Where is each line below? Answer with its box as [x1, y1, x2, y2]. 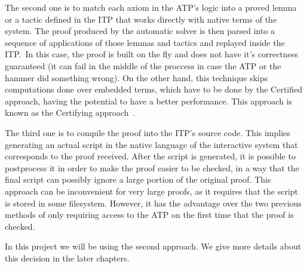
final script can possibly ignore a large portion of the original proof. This [5, 173, 271, 186]
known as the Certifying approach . [5, 106, 136, 119]
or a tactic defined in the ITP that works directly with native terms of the [5, 13, 277, 25]
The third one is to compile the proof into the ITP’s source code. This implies [5, 126, 290, 138]
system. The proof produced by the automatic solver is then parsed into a [5, 24, 275, 37]
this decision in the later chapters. [5, 251, 130, 264]
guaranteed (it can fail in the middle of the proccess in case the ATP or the [5, 59, 281, 72]
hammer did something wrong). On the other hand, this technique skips [5, 71, 268, 84]
